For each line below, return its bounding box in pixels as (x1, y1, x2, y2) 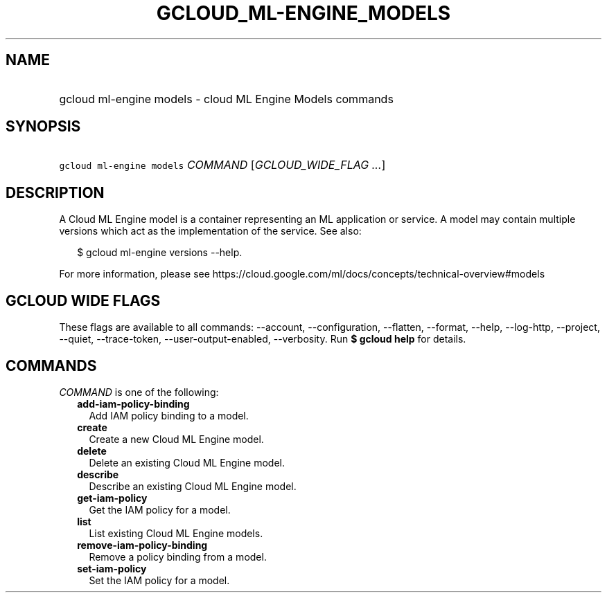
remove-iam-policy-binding (77, 538, 208, 551)
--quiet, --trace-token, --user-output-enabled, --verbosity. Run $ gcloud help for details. (59, 333, 466, 345)
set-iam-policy (77, 562, 147, 574)
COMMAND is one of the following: (59, 386, 219, 398)
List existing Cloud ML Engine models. (89, 527, 263, 539)
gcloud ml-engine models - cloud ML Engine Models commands (59, 91, 394, 106)
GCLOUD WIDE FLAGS (6, 291, 161, 309)
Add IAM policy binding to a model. (89, 409, 249, 422)
